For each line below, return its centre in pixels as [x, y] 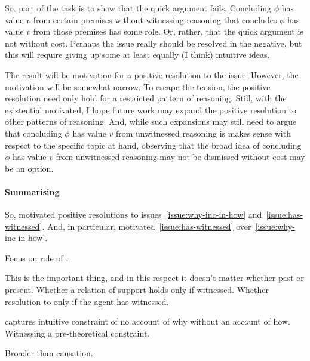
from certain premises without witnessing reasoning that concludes [155, 19]
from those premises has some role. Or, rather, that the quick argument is [168, 31]
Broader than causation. [49, 353]
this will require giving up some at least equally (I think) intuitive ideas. [137, 55]
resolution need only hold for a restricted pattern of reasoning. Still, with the [146, 98]
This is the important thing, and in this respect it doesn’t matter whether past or [154, 278]
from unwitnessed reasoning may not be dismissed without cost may [180, 157]
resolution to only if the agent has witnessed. [87, 301]
